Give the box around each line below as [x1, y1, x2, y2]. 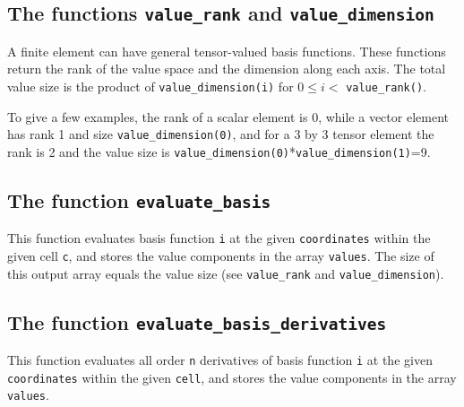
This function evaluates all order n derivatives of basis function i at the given [7, 351, 433, 369]
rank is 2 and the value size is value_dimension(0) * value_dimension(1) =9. [7, 142, 431, 160]
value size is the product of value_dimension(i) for [7, 76, 294, 95]
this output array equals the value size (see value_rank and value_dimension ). [7, 264, 444, 282]
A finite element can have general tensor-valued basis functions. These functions [7, 41, 446, 60]
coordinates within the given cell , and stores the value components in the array [7, 368, 457, 386]
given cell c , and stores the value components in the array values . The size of [7, 246, 434, 264]
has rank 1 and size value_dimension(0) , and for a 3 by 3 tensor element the [7, 125, 434, 143]
